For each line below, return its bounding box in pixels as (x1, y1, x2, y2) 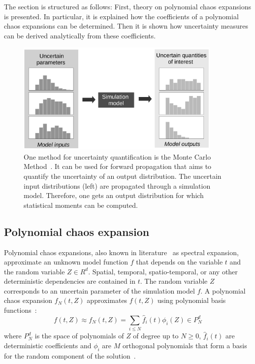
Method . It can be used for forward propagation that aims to (24, 161, 212, 171)
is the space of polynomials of (34, 331, 124, 341)
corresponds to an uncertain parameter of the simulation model (4, 285, 195, 296)
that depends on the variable (136, 257, 223, 267)
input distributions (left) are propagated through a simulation (24, 180, 211, 191)
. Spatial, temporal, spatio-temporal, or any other (88, 266, 238, 276)
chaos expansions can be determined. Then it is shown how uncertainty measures (4, 21, 249, 31)
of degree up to (133, 331, 179, 341)
